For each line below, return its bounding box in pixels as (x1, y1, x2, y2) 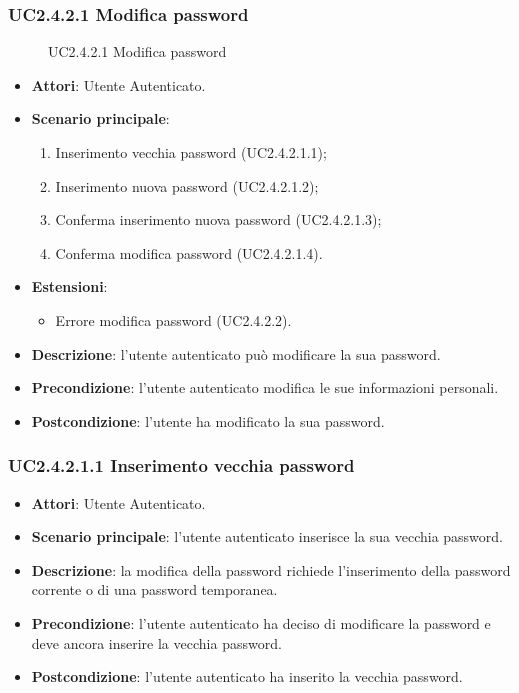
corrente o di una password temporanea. (31, 579, 278, 600)
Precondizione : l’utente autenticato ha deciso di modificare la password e (31, 612, 491, 633)
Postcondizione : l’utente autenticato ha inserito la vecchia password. (31, 666, 463, 687)
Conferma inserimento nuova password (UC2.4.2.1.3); (55, 209, 382, 230)
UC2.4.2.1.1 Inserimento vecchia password (8, 453, 355, 478)
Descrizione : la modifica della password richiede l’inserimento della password (31, 559, 511, 580)
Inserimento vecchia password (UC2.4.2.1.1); (55, 142, 327, 162)
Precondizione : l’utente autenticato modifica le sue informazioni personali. (31, 377, 499, 398)
